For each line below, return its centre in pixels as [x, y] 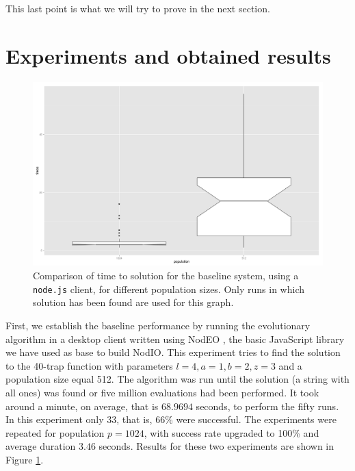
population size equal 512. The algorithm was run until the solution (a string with [177, 379]
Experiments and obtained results [168, 55]
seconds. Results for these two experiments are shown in [216, 446]
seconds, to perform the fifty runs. [267, 406]
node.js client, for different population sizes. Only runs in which [169, 289]
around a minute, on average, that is [82, 406]
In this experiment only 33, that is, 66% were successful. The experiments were [171, 419]
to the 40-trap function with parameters [89, 365]
